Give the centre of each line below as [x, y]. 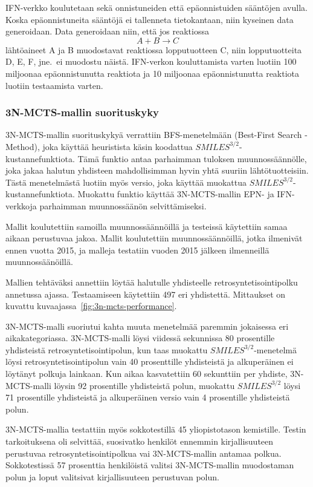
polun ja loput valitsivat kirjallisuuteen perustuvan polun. [112, 476]
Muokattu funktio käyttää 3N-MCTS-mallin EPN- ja [176, 194]
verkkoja [21, 205]
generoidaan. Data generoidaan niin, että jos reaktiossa [107, 31]
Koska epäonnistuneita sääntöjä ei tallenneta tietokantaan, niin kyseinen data [150, 19]
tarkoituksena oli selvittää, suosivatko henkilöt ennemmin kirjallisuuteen [140, 441]
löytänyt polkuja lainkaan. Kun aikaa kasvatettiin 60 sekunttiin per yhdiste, [147, 374]
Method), [23, 146]
